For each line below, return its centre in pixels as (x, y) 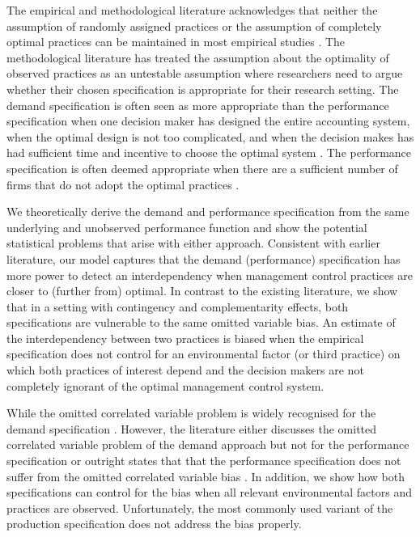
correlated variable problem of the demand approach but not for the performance (208, 444)
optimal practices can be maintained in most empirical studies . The (176, 42)
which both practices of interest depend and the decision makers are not (185, 370)
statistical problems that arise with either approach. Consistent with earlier (193, 243)
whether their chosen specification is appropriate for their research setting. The (203, 89)
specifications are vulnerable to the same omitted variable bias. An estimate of (201, 322)
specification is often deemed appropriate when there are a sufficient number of (202, 168)
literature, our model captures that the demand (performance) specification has (204, 258)
